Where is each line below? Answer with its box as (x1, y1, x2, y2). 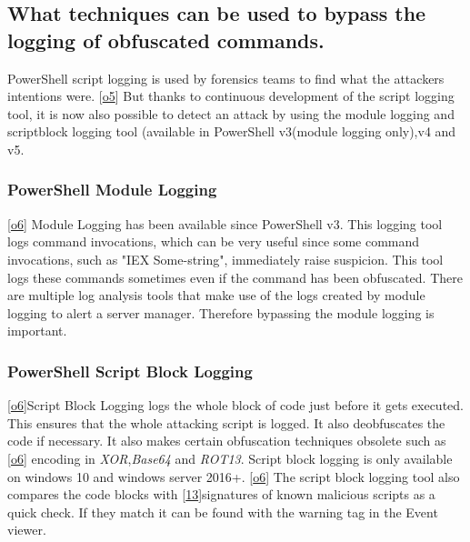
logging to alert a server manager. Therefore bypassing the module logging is (7, 303, 435, 322)
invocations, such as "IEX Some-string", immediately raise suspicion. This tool (7, 249, 444, 268)
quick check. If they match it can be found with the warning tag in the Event (7, 502, 438, 521)
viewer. (7, 520, 46, 539)
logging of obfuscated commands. (7, 25, 325, 54)
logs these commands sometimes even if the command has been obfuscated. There (7, 267, 463, 286)
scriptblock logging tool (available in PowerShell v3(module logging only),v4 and (7, 122, 456, 141)
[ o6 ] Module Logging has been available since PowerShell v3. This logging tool (7, 214, 443, 233)
